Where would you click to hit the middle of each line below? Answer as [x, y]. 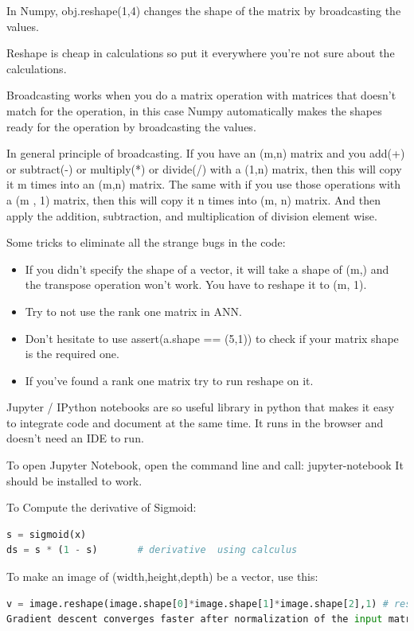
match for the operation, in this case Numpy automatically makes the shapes [194, 110]
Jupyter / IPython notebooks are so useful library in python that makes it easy [201, 407]
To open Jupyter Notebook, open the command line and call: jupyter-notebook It [205, 465]
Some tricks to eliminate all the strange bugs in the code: [146, 242]
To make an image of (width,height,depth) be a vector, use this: [162, 576]
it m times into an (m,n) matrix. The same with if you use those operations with [204, 184]
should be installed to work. [74, 480]
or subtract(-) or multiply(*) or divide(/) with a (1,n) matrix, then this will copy [204, 168]
